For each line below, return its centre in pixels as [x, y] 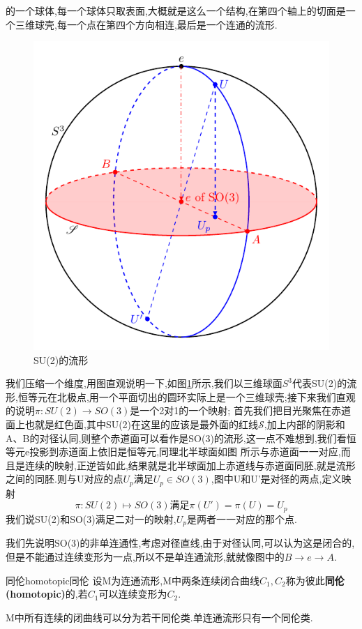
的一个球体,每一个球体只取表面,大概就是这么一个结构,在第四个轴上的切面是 [176, 10]
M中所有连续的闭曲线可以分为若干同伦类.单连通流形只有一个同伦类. [159, 617]
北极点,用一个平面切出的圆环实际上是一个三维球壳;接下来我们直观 [206, 396]
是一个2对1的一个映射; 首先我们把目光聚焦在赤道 [240, 410]
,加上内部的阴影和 [304, 424]
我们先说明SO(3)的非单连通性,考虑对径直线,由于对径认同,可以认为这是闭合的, [180, 543]
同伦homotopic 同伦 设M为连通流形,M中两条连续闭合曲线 [133, 580]
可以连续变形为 [133, 594]
